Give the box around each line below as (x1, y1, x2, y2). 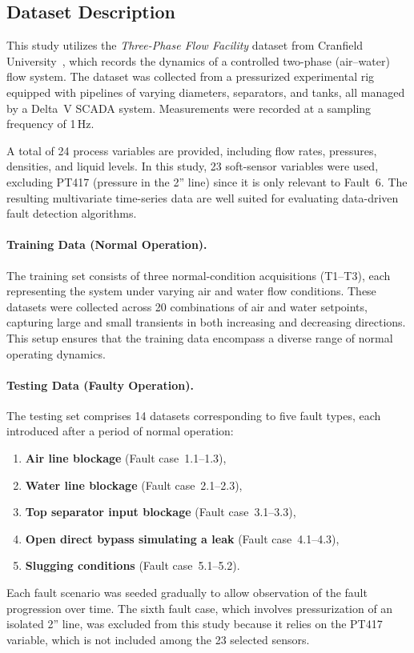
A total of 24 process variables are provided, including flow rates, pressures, (6, 142, 377, 158)
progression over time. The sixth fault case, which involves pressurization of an (6, 599, 393, 616)
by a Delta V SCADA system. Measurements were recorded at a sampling (6, 99, 372, 116)
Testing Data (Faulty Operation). (6, 376, 195, 393)
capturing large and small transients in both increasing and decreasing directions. (6, 314, 406, 331)
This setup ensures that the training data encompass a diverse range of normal (6, 329, 393, 346)
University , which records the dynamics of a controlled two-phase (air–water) (6, 52, 390, 69)
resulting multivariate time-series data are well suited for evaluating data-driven (6, 189, 399, 206)
